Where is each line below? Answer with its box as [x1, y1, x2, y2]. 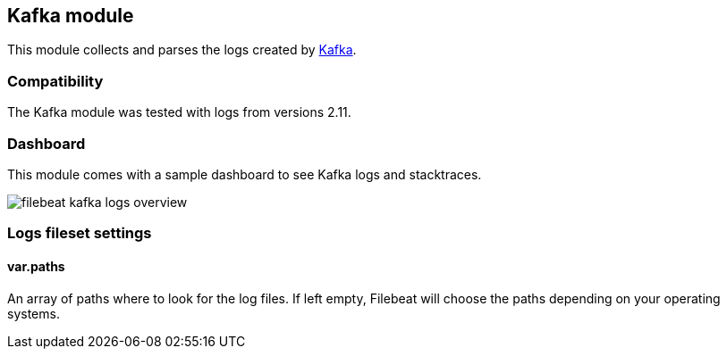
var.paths [7, 258, 65, 274]
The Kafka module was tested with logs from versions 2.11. [7, 104, 351, 120]
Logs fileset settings [7, 224, 152, 243]
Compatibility [7, 71, 104, 90]
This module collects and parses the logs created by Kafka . [7, 42, 357, 58]
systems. [7, 305, 60, 321]
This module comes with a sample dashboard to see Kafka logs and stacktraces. [7, 166, 482, 182]
